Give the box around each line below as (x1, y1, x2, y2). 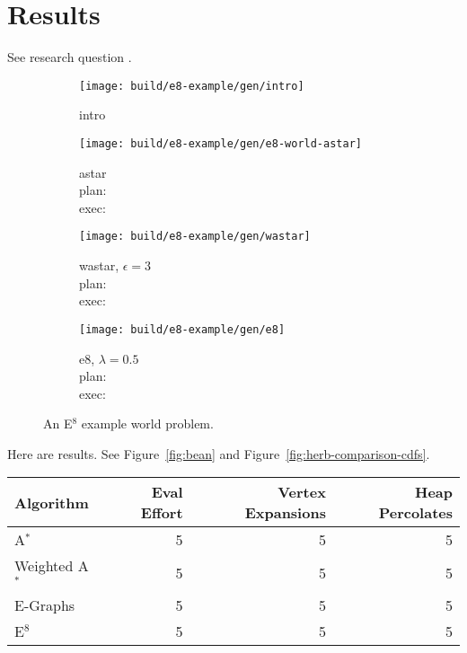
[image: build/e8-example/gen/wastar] (79, 230, 311, 243)
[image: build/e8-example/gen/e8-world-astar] (79, 137, 362, 150)
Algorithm (14, 491, 89, 513)
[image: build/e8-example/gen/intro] (79, 79, 304, 93)
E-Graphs (14, 595, 75, 616)
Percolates (378, 502, 453, 524)
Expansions (244, 502, 326, 524)
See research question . (7, 48, 132, 66)
